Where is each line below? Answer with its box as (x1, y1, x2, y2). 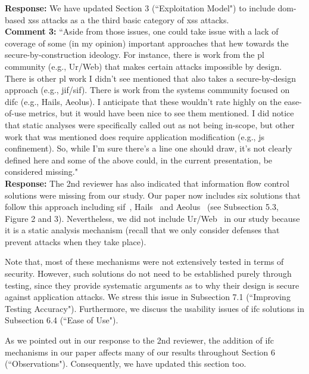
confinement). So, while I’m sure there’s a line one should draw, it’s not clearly (5, 142, 292, 154)
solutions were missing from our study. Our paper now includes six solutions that (5, 188, 301, 201)
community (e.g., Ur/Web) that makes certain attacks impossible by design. (5, 60, 282, 72)
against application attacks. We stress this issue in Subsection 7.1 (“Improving (5, 290, 291, 303)
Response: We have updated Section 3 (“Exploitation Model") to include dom (5, 2, 294, 14)
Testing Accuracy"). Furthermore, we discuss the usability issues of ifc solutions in (5, 302, 304, 314)
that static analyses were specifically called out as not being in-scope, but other (5, 118, 295, 131)
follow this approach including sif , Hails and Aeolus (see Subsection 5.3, (5, 200, 279, 213)
